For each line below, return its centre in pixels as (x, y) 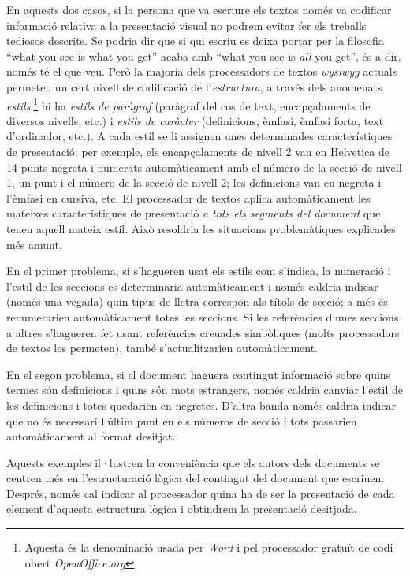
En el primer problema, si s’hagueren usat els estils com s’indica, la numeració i (199, 271)
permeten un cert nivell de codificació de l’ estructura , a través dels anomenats (194, 86)
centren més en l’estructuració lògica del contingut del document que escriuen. (196, 478)
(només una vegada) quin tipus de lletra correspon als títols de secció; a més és (197, 301)
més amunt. (34, 244)
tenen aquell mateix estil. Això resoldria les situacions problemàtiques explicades (201, 228)
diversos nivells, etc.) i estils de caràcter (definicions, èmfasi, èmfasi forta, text (195, 120)
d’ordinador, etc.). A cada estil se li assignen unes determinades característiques (199, 136)
